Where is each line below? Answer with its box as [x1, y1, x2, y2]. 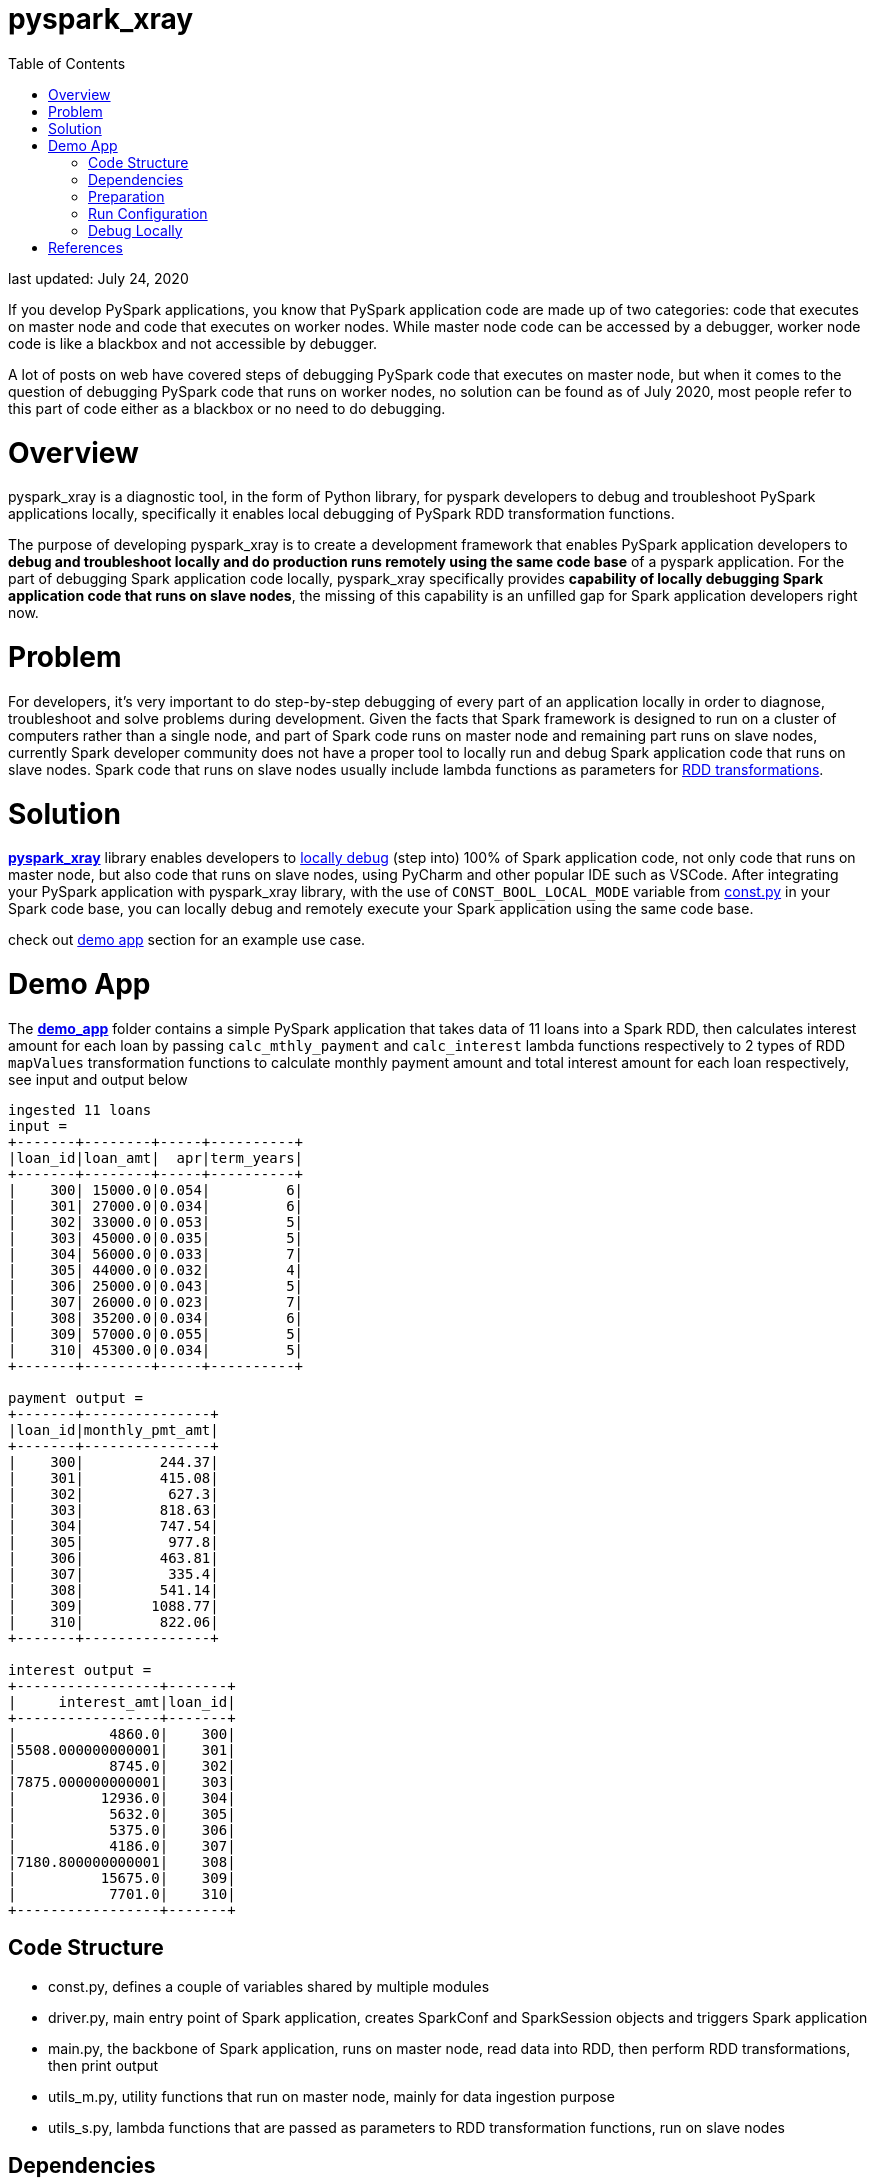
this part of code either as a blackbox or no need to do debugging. [8, 399, 446, 417]
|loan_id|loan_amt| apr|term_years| [8, 1149, 304, 1166]
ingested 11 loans [8, 1101, 152, 1118]
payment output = [8, 1389, 143, 1406]
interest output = [8, 1661, 152, 1678]
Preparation [88, 187, 165, 205]
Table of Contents [8, 54, 126, 72]
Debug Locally [88, 221, 183, 239]
